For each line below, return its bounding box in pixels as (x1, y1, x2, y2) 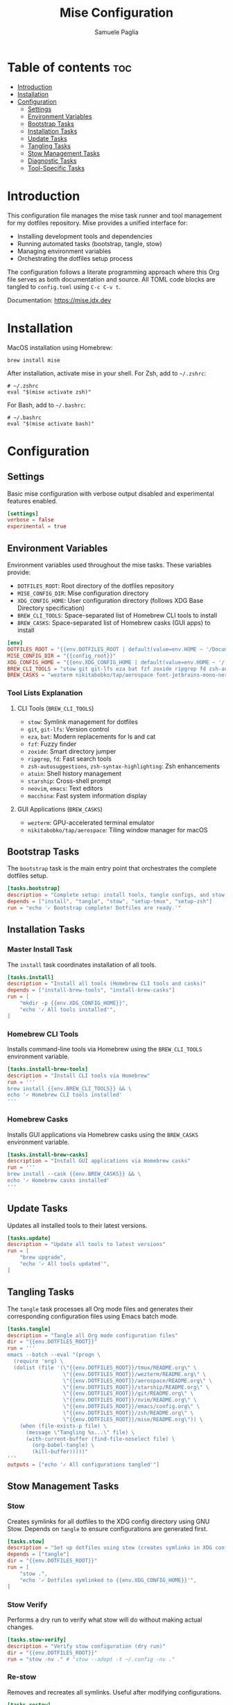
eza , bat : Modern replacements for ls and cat (27, 732, 156, 741)
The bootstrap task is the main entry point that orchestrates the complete (7, 864, 217, 873)
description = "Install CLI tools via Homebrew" (7, 1072, 150, 1079)
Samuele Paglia (94, 28, 139, 36)
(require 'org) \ (13, 1358, 64, 1365)
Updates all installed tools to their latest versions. (7, 1221, 148, 1229)
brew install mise (7, 357, 60, 364)
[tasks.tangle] (7, 1325, 51, 1332)
